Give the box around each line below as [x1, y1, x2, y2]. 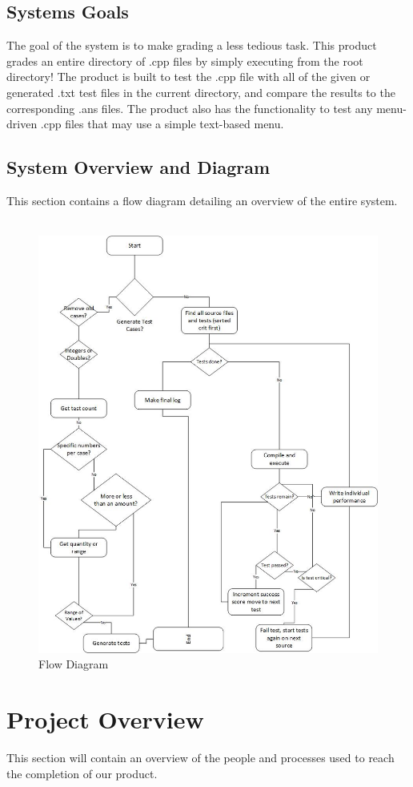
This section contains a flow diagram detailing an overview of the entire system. [6, 192, 398, 208]
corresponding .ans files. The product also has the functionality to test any [6, 99, 373, 116]
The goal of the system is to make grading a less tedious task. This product [6, 37, 377, 54]
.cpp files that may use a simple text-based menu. [40, 115, 284, 132]
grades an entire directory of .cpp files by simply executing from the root [6, 52, 363, 69]
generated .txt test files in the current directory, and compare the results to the [6, 83, 395, 100]
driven [6, 115, 38, 132]
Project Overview [6, 703, 204, 736]
